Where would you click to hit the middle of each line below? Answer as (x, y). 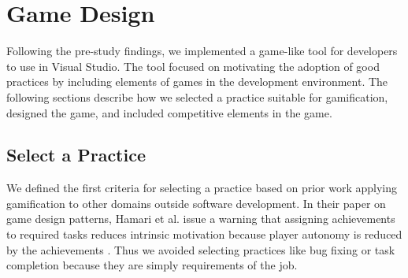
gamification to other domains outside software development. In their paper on (196, 203)
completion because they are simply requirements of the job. (152, 265)
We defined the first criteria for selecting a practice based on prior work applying (202, 188)
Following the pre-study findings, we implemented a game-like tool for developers (202, 51)
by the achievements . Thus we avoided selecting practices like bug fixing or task (201, 249)
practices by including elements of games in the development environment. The (197, 82)
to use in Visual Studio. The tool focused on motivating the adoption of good (193, 66)
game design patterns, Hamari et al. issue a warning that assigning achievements (201, 219)
